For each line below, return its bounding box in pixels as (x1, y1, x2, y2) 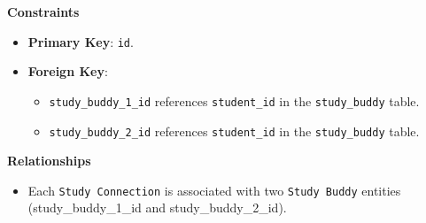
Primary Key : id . (27, 32, 134, 50)
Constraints (7, 3, 80, 20)
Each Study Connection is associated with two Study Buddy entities (27, 181, 401, 199)
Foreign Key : (27, 62, 108, 81)
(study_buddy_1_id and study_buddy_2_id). (27, 198, 287, 217)
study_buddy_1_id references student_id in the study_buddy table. (49, 91, 420, 110)
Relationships (7, 151, 91, 170)
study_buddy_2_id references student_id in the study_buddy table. (49, 121, 420, 140)
